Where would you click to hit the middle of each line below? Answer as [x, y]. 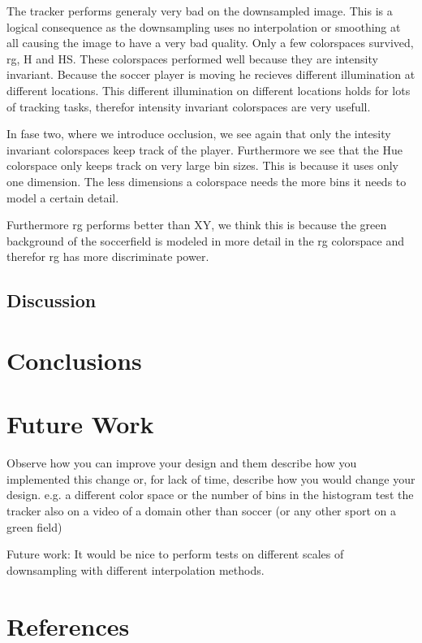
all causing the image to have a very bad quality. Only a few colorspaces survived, [210, 43]
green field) [34, 526]
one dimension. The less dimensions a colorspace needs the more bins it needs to [207, 181]
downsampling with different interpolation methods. [136, 569]
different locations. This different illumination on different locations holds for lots [209, 90]
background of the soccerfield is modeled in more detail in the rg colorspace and [206, 240]
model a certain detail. [63, 197]
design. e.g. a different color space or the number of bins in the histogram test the [210, 495]
